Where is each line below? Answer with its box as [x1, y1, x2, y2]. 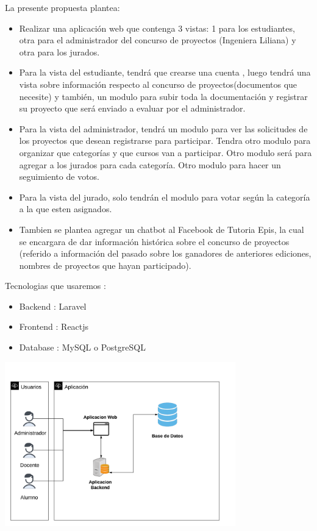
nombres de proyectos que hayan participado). [19, 258, 191, 271]
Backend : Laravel [19, 299, 87, 312]
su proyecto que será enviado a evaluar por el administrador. [19, 102, 246, 115]
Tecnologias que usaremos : [5, 279, 106, 292]
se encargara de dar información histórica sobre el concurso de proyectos [19, 235, 290, 248]
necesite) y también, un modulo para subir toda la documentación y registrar [19, 90, 308, 102]
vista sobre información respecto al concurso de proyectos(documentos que [19, 77, 297, 90]
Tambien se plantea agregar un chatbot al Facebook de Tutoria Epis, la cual [19, 223, 304, 235]
